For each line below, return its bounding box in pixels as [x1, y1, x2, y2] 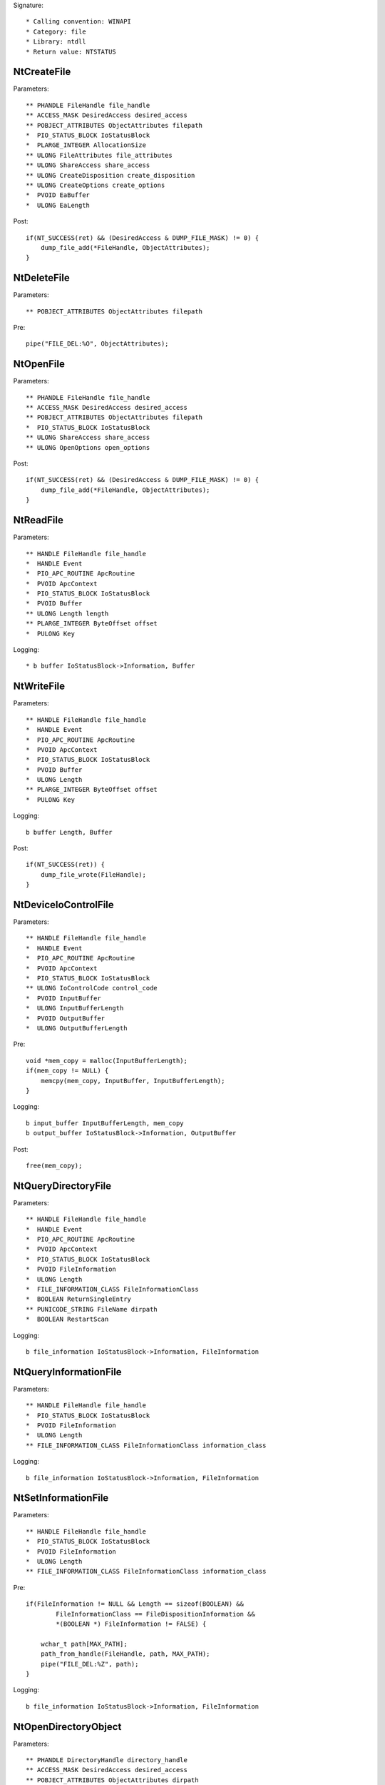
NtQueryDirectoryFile [13, 1180, 112, 1192]
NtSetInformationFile [13, 1492, 109, 1504]
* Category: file [26, 27, 86, 36]
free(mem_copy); [26, 1161, 83, 1170]
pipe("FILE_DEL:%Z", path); [40, 1660, 139, 1668]
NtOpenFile [13, 358, 66, 371]
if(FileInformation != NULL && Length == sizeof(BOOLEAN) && [26, 1600, 244, 1608]
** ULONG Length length [26, 609, 109, 618]
